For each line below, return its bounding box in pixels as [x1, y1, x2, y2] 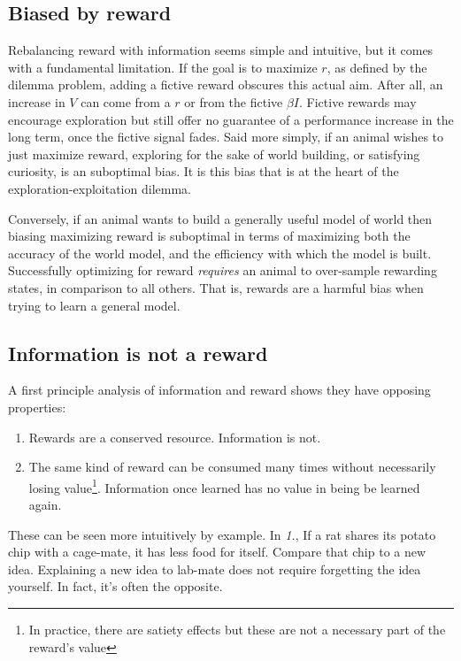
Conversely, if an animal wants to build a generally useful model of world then [8, 209, 433, 227]
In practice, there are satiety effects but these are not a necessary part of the [28, 619, 446, 638]
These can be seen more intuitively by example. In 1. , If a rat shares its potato [8, 525, 436, 543]
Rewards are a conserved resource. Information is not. [28, 427, 321, 446]
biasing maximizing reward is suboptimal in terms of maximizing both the [8, 227, 411, 245]
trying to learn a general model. [8, 296, 181, 314]
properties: [8, 397, 66, 416]
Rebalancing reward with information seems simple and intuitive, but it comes [8, 41, 434, 59]
